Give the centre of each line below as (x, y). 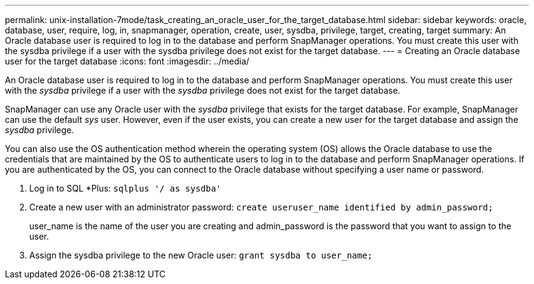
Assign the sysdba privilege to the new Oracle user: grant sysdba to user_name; (201, 255)
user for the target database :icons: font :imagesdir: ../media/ (127, 61)
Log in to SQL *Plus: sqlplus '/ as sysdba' (125, 188)
